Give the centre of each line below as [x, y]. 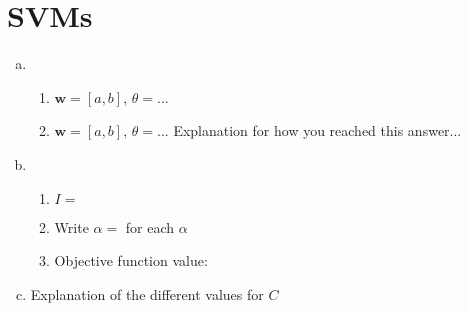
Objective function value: [131, 260]
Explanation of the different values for [147, 293]
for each [150, 226]
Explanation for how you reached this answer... [317, 130]
